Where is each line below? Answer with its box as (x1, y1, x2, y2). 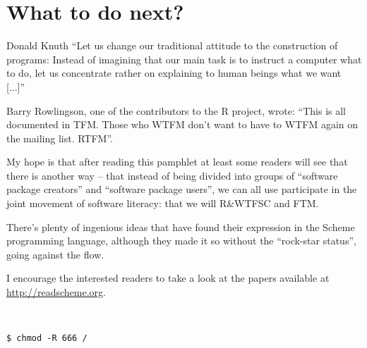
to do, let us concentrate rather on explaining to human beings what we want (6, 66, 342, 80)
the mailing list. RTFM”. (6, 130, 113, 145)
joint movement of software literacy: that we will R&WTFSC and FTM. (6, 196, 319, 211)
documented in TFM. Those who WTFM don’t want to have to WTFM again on (6, 117, 359, 132)
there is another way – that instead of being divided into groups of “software (6, 168, 338, 182)
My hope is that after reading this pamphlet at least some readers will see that (6, 154, 348, 169)
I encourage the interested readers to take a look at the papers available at (6, 271, 330, 285)
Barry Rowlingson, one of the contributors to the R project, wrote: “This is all (6, 103, 347, 118)
